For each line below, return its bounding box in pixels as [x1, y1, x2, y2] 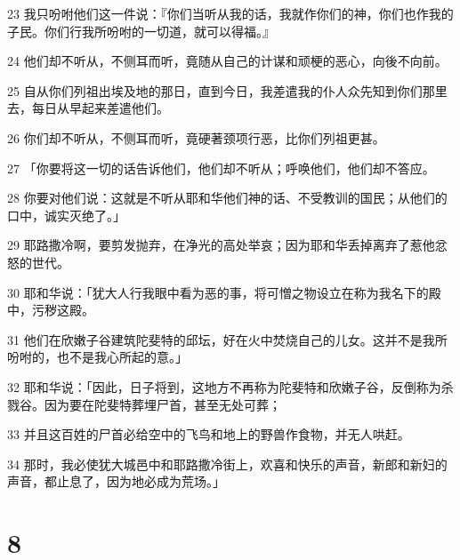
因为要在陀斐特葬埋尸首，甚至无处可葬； [44, 395, 281, 413]
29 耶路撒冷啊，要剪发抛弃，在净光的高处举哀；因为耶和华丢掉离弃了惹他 [7, 236, 435, 254]
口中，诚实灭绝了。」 [7, 205, 125, 224]
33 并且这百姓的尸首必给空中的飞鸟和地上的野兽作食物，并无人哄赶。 [7, 425, 410, 444]
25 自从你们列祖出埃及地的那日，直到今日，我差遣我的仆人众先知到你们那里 [7, 81, 448, 100]
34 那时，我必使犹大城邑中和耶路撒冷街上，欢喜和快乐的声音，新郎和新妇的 [7, 454, 448, 473]
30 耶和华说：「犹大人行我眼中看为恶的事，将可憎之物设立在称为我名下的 [7, 283, 429, 301]
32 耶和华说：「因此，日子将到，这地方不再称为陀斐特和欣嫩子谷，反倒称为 [7, 377, 441, 396]
